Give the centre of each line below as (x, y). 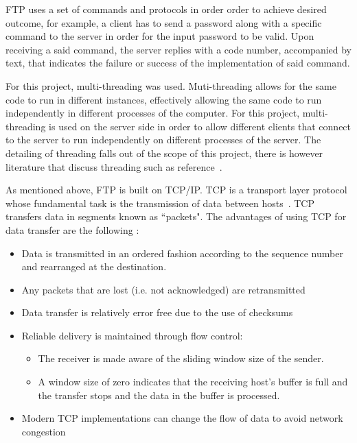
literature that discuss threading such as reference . (114, 166)
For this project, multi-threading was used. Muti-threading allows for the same (171, 85)
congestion (44, 431)
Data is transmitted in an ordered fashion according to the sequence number (182, 253)
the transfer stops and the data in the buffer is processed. (159, 395)
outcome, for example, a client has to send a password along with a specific (164, 22)
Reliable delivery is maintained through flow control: (132, 335)
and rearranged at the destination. (94, 266)
